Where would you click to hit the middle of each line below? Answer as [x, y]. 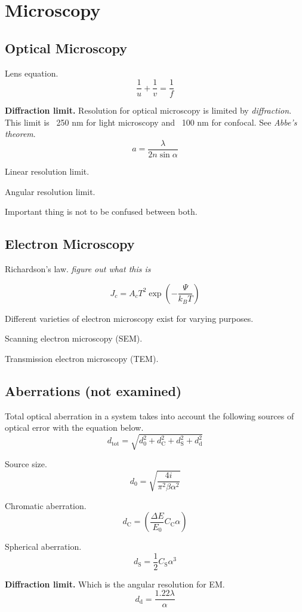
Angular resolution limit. [50, 191]
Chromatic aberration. [46, 505]
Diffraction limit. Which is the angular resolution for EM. [115, 584]
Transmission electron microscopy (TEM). [82, 358]
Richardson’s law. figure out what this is [78, 269]
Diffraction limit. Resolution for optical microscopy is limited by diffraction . [148, 110]
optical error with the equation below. [74, 427]
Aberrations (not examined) [93, 390]
